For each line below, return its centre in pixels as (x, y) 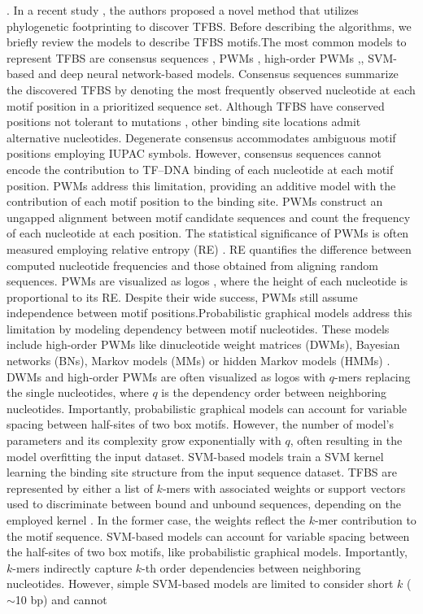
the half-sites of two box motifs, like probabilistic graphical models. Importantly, (207, 552)
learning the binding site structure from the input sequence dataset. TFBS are (202, 472)
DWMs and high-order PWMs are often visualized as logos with (166, 376)
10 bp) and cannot (61, 599)
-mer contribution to (365, 520)
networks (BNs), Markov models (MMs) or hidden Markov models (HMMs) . (198, 361)
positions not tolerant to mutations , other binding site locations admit (184, 122)
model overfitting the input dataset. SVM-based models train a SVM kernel (195, 456)
